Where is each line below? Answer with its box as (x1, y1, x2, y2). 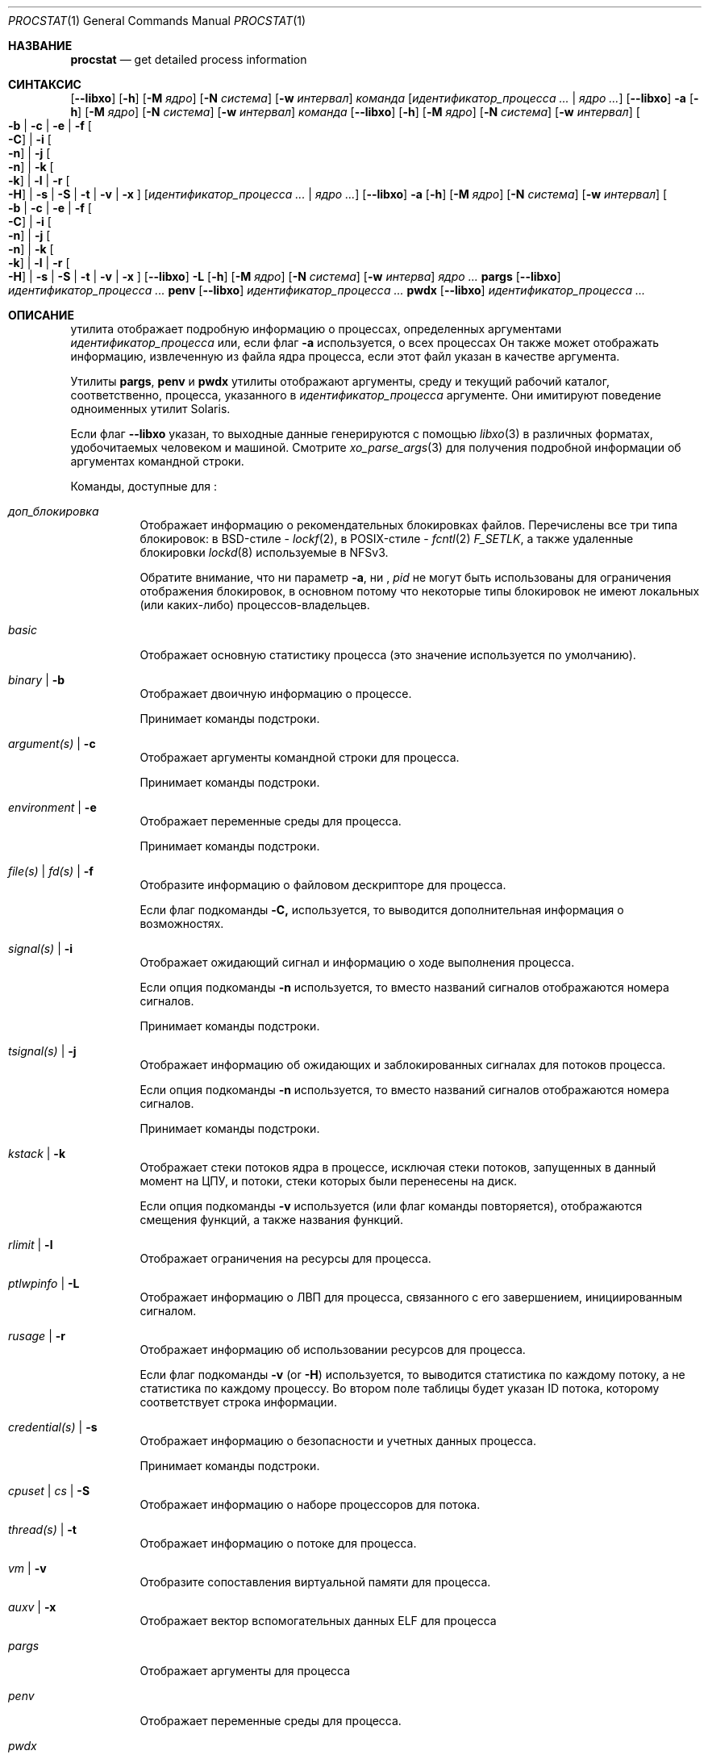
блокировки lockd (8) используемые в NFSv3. (140, 545, 389, 559)
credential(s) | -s (8, 1420, 98, 1434)
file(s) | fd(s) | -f (8, 864, 94, 878)
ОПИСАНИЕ (8, 308, 74, 322)
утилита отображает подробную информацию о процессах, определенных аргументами (70, 322, 562, 336)
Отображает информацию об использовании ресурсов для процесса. (140, 1343, 526, 1356)
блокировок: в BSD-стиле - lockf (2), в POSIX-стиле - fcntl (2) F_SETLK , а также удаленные (140, 532, 634, 545)
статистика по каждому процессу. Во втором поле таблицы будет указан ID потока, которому (140, 1381, 660, 1395)
